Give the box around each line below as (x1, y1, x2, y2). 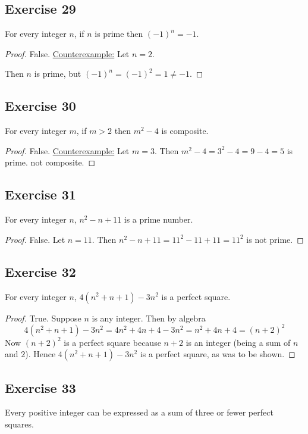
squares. (5, 418, 34, 430)
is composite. (161, 124, 209, 137)
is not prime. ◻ (246, 233, 304, 245)
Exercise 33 (5, 378, 76, 396)
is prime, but (34, 67, 81, 80)
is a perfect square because (64, 336, 161, 348)
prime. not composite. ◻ (5, 156, 96, 168)
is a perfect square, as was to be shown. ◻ (140, 348, 296, 360)
